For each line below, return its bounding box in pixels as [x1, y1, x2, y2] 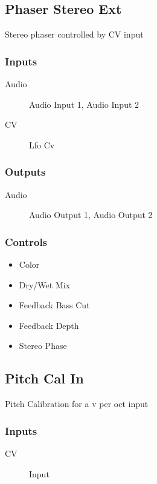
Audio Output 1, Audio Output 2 [29, 208, 153, 221]
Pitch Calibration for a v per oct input [5, 397, 149, 410]
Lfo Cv [29, 138, 55, 151]
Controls [5, 234, 48, 249]
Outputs [5, 164, 46, 179]
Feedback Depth [19, 319, 79, 331]
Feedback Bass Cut [19, 299, 90, 311]
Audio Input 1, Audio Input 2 [29, 98, 139, 110]
